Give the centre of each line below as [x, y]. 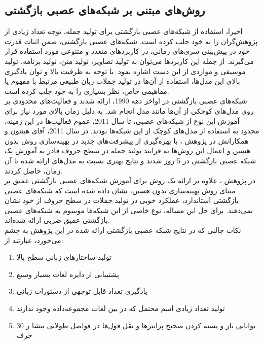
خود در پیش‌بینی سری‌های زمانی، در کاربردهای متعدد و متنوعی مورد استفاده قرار [127, 51]
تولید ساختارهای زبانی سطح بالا [64, 257]
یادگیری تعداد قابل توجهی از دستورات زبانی [82, 291]
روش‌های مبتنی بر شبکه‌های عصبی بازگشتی [105, 10]
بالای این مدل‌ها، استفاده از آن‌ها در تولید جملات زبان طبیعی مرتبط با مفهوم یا [122, 81]
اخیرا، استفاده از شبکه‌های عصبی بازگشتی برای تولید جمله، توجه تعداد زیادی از [124, 31]
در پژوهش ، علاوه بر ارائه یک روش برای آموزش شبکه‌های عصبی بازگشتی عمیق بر [130, 180]
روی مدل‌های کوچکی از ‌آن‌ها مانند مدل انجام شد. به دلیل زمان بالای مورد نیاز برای [129, 110]
